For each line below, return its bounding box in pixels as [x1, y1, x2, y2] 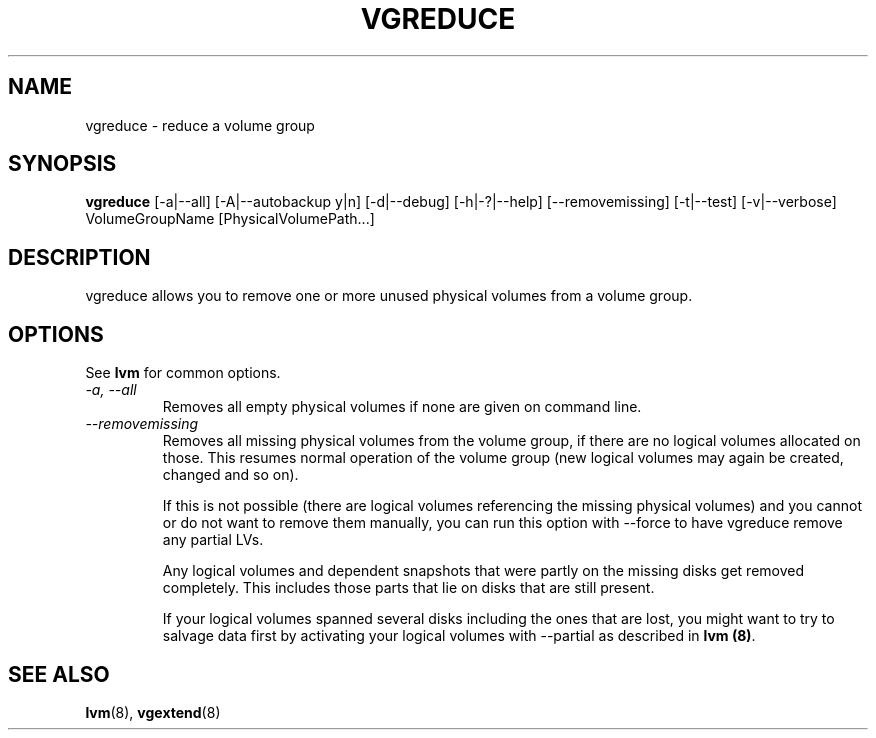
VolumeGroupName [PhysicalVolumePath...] [85, 210, 375, 228]
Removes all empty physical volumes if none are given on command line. [162, 398, 642, 416]
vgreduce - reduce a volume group [85, 116, 315, 134]
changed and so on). [162, 466, 299, 484]
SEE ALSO [8, 661, 110, 687]
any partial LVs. [162, 531, 264, 549]
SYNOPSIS [8, 151, 117, 177]
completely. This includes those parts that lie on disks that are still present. [162, 579, 655, 597]
